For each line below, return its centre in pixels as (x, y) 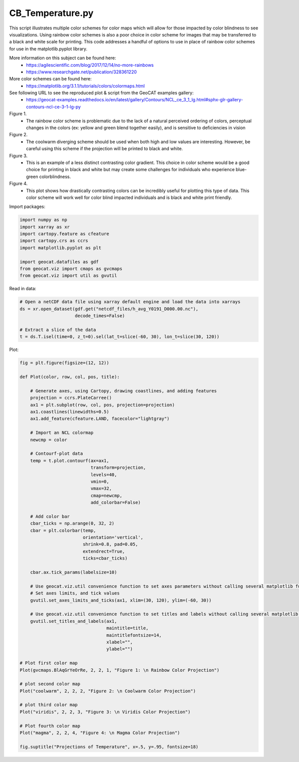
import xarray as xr (45, 227)
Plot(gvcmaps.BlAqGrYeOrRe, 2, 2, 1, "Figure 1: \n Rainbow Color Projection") (120, 670)
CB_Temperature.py (51, 13)
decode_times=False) (100, 316)
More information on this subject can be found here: (63, 58)
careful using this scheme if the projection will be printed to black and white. (104, 149)
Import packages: (27, 206)
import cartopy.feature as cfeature (65, 234)
